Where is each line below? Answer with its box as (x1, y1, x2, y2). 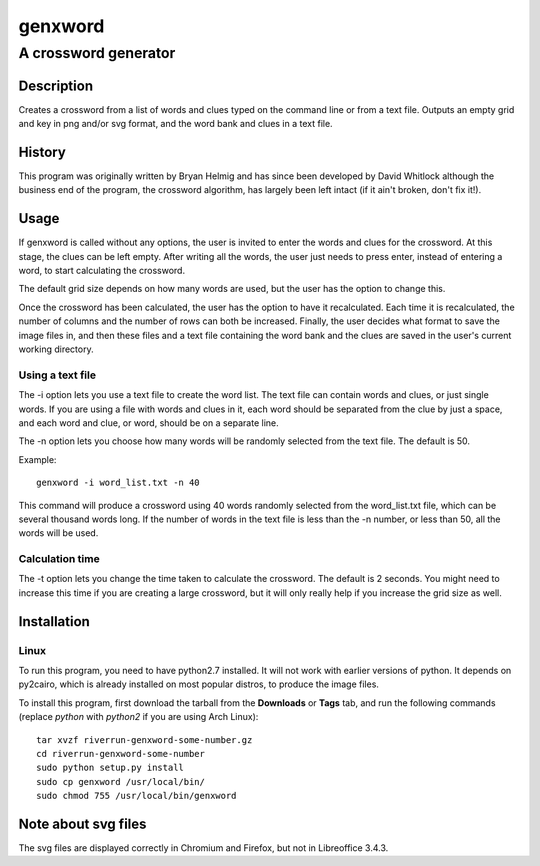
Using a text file (18, 368, 97, 382)
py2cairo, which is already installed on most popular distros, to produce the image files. (18, 678, 380, 690)
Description (18, 77, 94, 94)
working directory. (18, 343, 94, 355)
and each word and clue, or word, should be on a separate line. (18, 416, 279, 429)
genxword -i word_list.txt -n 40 (36, 477, 200, 489)
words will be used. (18, 527, 99, 539)
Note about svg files (18, 815, 147, 832)
